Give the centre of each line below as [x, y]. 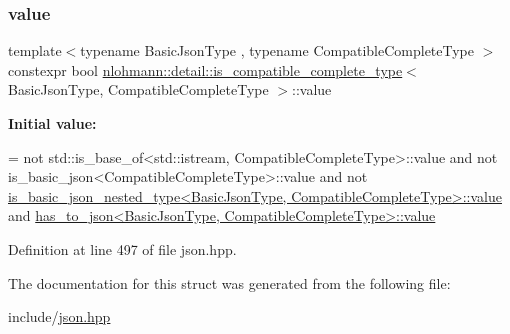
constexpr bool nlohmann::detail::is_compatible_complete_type [205, 69]
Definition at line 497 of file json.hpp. [122, 248]
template [35, 50]
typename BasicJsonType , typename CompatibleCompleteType [277, 50]
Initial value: [52, 123]
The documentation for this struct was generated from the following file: [229, 282]
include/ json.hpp [59, 316]
